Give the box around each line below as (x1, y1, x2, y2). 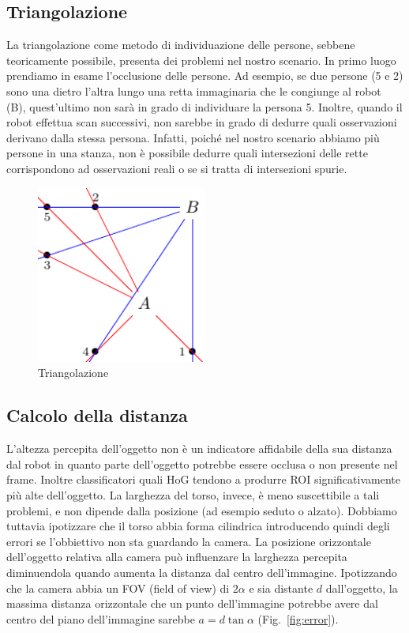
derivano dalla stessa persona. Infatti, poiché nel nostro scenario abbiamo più (6, 129, 380, 145)
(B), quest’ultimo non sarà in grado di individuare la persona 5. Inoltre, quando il (6, 98, 403, 115)
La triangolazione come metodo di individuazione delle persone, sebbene (6, 36, 355, 53)
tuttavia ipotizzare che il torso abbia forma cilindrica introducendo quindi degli (6, 518, 390, 534)
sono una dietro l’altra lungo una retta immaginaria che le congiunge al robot (6, 82, 381, 99)
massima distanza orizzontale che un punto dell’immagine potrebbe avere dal (6, 595, 378, 612)
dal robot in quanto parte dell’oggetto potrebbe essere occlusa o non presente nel (6, 455, 398, 472)
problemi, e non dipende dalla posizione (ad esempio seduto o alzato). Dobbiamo (6, 502, 397, 518)
